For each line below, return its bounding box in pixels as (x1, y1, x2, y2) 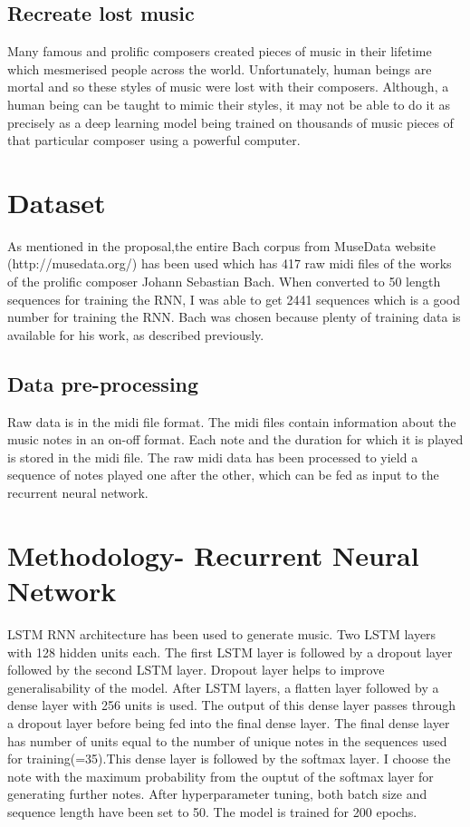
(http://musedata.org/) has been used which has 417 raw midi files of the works (7, 254, 452, 273)
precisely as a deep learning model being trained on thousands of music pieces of (7, 112, 454, 131)
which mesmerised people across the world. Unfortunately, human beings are (7, 59, 432, 78)
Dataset (7, 183, 106, 220)
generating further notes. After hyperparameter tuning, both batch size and (7, 784, 427, 803)
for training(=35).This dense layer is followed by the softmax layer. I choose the (7, 749, 451, 768)
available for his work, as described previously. (7, 325, 264, 344)
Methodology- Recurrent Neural (7, 536, 419, 573)
